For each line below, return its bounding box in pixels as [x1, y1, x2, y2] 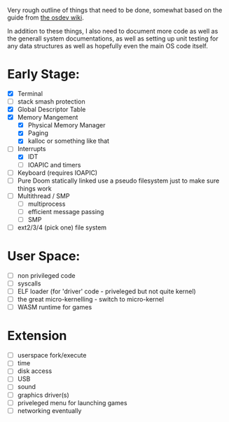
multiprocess [27, 199, 66, 208]
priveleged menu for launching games [17, 398, 127, 407]
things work [17, 184, 53, 192]
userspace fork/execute [17, 351, 87, 360]
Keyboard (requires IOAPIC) [17, 168, 98, 177]
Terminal [17, 89, 43, 97]
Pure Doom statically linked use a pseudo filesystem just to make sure [17, 176, 220, 185]
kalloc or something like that [27, 136, 110, 146]
